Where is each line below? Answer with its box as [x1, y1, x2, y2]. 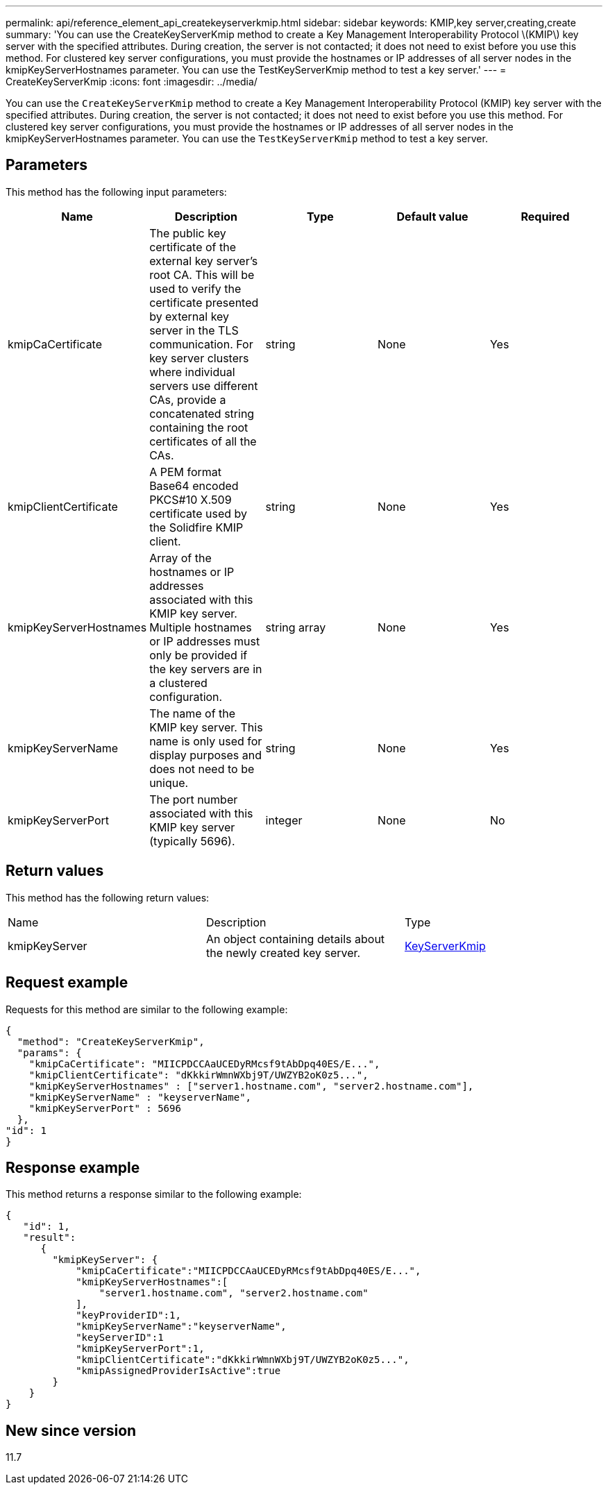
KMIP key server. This [149, 720, 263, 734]
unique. [149, 775, 189, 790]
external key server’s [149, 253, 258, 268]
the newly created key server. [205, 945, 361, 960]
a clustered [149, 675, 208, 690]
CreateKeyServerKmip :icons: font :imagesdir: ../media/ [6, 76, 257, 87]
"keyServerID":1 [76, 1332, 164, 1344]
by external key [149, 309, 230, 323]
